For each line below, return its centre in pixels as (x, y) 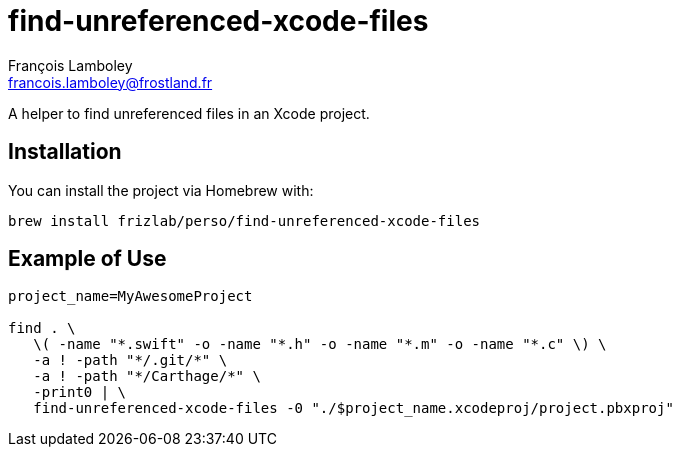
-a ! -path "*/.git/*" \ (130, 360)
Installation (65, 152)
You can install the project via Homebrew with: (161, 190)
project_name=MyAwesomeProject (130, 296)
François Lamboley (70, 65)
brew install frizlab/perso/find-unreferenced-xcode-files (244, 220)
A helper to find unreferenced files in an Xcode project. (189, 113)
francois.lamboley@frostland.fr (110, 82)
